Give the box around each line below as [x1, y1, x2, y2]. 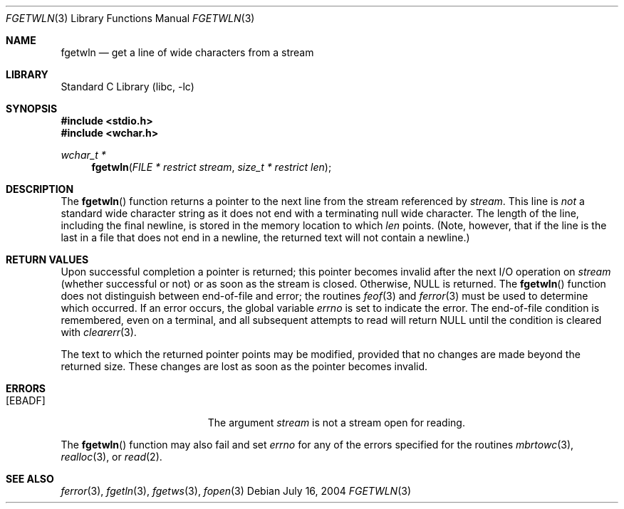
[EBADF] [6, 394, 46, 406]
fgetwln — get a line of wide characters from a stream [61, 46, 314, 58]
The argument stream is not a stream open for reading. [207, 416, 465, 429]
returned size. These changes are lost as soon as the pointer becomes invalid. [61, 360, 428, 372]
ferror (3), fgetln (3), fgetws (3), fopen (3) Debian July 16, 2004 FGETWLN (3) [61, 485, 412, 497]
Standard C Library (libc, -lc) [61, 80, 194, 93]
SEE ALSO [6, 473, 54, 485]
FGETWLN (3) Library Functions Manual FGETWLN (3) [6, 12, 255, 24]
